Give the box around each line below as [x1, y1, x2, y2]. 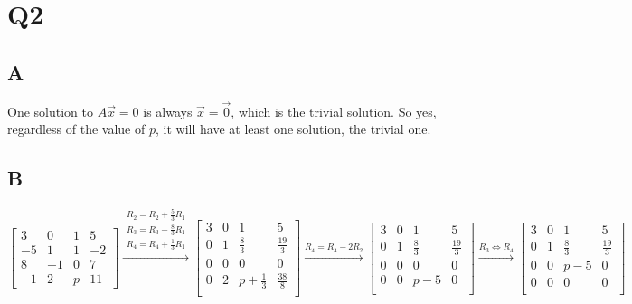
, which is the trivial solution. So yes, [231, 101, 437, 120]
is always [143, 101, 193, 120]
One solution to [7, 101, 93, 120]
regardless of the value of [7, 119, 146, 138]
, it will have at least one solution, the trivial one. [156, 119, 431, 138]
